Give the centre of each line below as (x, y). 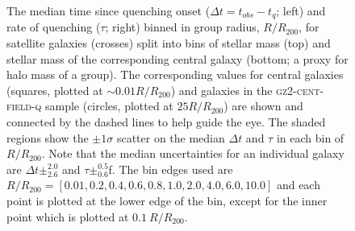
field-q (24, 106)
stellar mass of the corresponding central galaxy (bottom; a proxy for (177, 58)
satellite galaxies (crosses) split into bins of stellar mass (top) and (169, 43)
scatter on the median (171, 137)
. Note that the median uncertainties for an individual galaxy (193, 153)
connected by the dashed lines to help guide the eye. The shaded (166, 122)
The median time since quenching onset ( (109, 10)
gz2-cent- (300, 90)
